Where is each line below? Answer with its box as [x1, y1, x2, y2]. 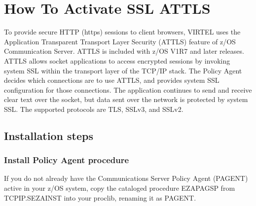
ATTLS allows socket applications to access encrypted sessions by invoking [4, 55, 230, 66]
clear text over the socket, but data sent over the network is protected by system [4, 94, 248, 104]
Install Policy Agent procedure [4, 154, 129, 166]
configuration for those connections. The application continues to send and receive [4, 84, 252, 95]
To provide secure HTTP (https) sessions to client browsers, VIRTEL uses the [4, 27, 241, 37]
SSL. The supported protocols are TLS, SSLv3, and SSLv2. [4, 103, 183, 114]
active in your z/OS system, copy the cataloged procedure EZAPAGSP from [4, 183, 235, 193]
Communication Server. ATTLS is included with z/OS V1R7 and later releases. [4, 46, 244, 56]
